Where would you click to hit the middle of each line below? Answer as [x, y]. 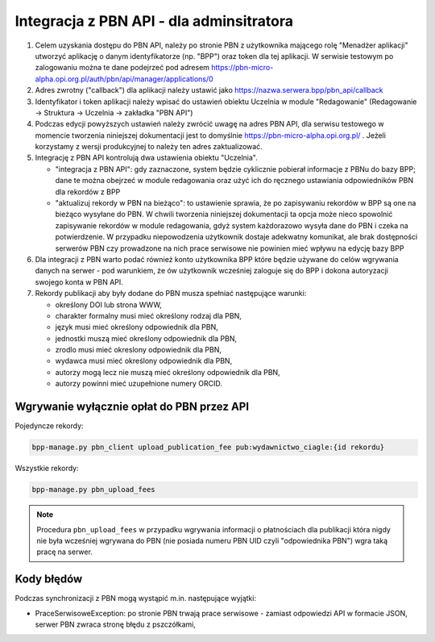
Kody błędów [49, 579]
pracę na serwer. [64, 552]
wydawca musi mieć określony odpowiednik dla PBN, [144, 361]
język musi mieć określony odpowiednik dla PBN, [137, 327]
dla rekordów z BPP [88, 192]
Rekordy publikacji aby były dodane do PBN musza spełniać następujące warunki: [171, 294]
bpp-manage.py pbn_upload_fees [94, 490]
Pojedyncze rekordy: [49, 426]
